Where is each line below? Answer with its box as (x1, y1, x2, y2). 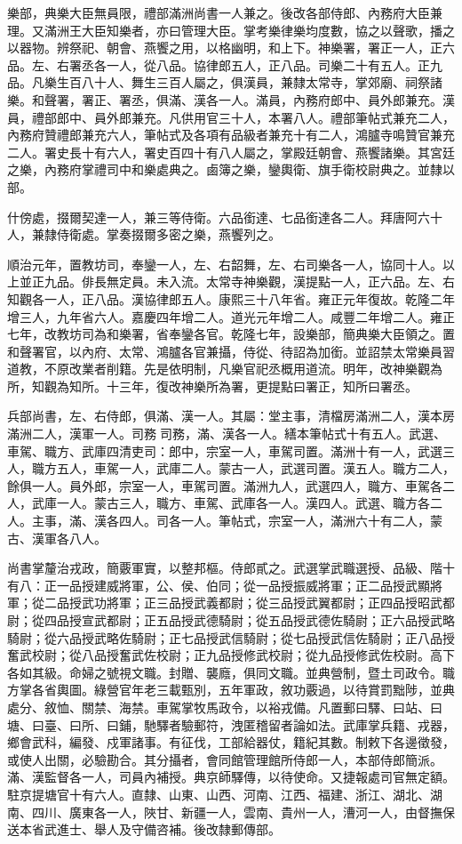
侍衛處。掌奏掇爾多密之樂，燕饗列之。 (56, 225, 281, 244)
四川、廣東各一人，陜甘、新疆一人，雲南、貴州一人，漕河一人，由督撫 (31, 802, 442, 821)
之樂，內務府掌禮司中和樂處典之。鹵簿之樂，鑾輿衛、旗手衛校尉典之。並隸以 (7, 160, 455, 179)
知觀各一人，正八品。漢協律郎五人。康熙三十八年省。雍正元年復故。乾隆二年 (7, 289, 455, 308)
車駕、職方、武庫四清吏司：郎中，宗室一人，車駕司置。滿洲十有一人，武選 (7, 441, 442, 460)
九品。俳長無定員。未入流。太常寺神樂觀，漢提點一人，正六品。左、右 (44, 272, 455, 291)
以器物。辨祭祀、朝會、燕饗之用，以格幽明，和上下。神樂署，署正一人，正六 (7, 38, 455, 57)
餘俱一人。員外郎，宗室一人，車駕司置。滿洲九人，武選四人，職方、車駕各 (7, 476, 442, 494)
